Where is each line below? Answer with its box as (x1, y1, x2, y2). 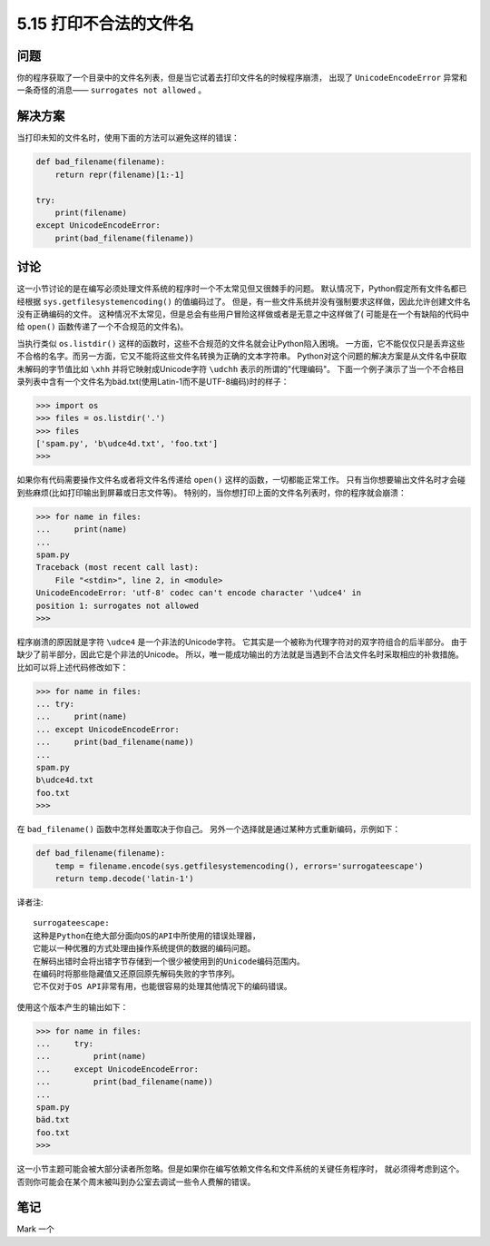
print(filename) (54, 207, 127, 218)
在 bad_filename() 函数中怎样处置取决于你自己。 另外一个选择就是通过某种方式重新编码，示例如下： (16, 824, 401, 835)
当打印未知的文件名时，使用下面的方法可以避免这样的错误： (16, 132, 240, 143)
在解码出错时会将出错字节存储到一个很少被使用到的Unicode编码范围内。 (33, 956, 305, 966)
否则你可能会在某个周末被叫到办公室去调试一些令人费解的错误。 (16, 1176, 256, 1187)
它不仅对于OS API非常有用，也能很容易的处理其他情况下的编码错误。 (33, 981, 292, 992)
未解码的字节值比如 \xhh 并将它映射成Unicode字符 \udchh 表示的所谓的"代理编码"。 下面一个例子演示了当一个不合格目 (16, 363, 465, 374)
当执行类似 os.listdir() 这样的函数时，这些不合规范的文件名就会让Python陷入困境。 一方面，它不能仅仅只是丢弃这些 (16, 338, 465, 348)
